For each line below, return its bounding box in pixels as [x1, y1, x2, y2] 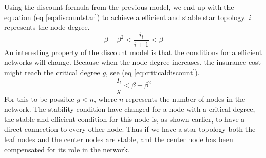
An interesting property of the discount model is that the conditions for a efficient [4, 46, 262, 57]
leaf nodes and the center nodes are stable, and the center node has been [4, 134, 233, 145]
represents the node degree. [4, 22, 90, 32]
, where [94, 93, 117, 104]
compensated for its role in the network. [4, 144, 130, 154]
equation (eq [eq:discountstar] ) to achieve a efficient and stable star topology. [4, 11, 246, 22]
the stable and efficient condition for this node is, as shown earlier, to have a [4, 113, 245, 124]
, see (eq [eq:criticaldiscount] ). [106, 67, 200, 78]
